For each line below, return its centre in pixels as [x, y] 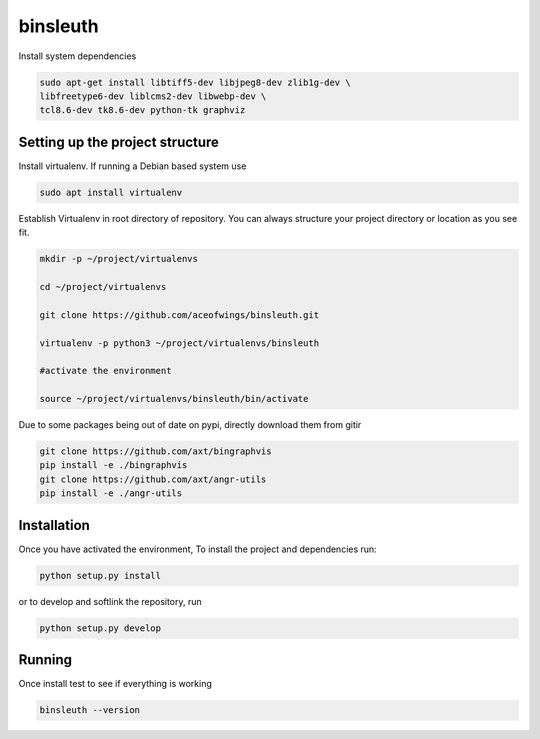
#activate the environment [105, 371]
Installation [54, 525]
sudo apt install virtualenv [111, 192]
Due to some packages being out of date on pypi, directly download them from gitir [190, 425]
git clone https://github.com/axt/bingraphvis [155, 451]
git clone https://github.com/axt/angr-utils [153, 479]
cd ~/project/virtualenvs [103, 286]
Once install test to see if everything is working [115, 684]
